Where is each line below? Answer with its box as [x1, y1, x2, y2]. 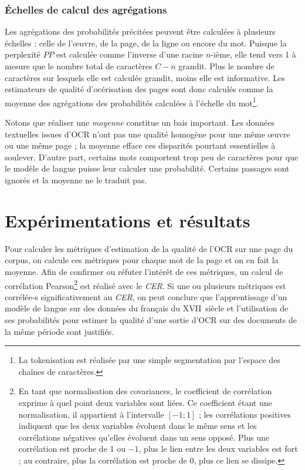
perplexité [5, 48, 40, 61]
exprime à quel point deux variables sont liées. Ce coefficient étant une [18, 396, 272, 408]
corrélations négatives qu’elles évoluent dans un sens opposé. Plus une [18, 431, 270, 443]
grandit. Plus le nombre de [178, 60, 274, 72]
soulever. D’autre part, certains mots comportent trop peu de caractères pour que [5, 150, 299, 163]
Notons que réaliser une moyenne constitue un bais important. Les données [5, 116, 275, 129]
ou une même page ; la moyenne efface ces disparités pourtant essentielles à [5, 139, 276, 152]
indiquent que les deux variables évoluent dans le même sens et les [18, 419, 257, 432]
